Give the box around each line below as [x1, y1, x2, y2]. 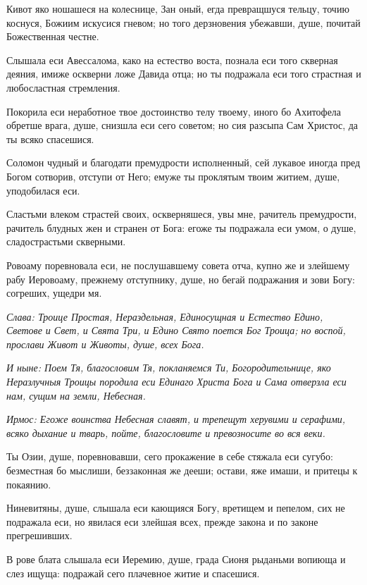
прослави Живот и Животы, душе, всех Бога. [6, 336, 204, 351]
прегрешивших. [6, 528, 73, 543]
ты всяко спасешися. [6, 131, 94, 146]
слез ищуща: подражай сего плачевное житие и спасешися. [6, 565, 260, 580]
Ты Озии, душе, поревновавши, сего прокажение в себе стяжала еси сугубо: [6, 449, 333, 464]
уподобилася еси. [6, 183, 80, 197]
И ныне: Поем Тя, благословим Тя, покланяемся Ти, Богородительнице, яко [6, 360, 331, 375]
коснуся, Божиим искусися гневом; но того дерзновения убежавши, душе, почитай [6, 15, 361, 30]
